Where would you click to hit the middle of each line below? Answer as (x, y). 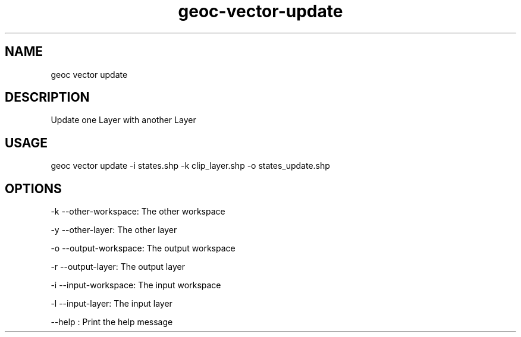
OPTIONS (33, 188)
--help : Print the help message (112, 322)
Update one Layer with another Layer (123, 120)
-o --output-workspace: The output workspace (143, 248)
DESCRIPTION (47, 97)
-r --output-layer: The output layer (118, 267)
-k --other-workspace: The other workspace (138, 212)
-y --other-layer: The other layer (114, 230)
